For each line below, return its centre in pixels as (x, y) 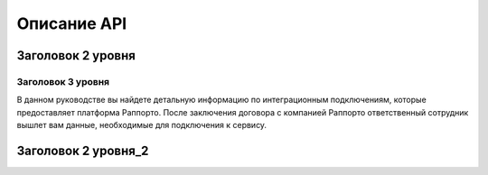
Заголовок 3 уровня (63, 81)
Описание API (72, 23)
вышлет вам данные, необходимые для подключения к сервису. (141, 125)
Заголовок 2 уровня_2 (83, 150)
